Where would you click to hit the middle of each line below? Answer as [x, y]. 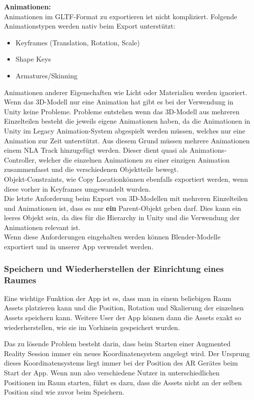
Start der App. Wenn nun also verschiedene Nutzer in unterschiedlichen [112, 372]
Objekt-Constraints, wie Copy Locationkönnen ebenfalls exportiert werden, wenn [126, 179]
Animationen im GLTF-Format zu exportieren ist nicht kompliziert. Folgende [121, 16]
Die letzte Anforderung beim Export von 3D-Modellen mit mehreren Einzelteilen [126, 198]
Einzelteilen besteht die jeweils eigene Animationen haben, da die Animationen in [127, 121]
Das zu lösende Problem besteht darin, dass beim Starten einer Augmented [117, 344]
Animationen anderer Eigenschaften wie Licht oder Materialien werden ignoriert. [126, 92]
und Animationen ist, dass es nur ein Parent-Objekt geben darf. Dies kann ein [123, 208]
